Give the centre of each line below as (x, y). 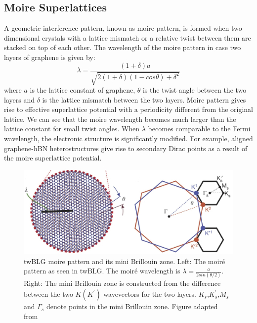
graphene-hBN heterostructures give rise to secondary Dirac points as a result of (126, 148)
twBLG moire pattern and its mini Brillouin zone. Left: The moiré (125, 261)
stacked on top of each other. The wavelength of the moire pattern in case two (123, 47)
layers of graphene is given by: (50, 57)
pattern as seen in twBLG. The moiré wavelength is (102, 271)
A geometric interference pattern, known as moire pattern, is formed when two (123, 28)
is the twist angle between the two (194, 90)
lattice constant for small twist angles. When (72, 129)
